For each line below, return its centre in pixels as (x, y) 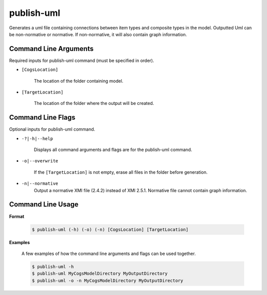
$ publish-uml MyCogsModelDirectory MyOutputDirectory (100, 274)
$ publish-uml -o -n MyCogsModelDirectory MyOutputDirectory (108, 280)
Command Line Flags (42, 118)
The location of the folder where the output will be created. (94, 103)
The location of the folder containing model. (79, 81)
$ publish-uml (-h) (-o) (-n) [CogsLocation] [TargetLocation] (110, 229)
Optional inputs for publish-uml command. (52, 129)
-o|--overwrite (40, 161)
